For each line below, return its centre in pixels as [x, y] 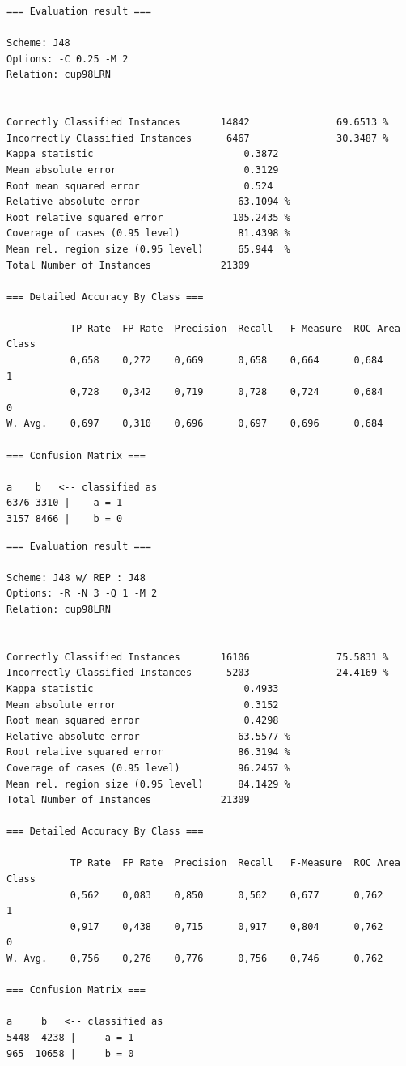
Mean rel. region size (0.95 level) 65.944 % [148, 249]
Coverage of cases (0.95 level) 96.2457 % [148, 768]
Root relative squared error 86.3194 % [148, 752]
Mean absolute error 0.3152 [143, 705]
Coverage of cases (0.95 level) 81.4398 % [148, 234]
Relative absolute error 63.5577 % [148, 736]
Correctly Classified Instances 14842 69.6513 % [198, 123]
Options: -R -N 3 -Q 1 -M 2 [82, 594]
